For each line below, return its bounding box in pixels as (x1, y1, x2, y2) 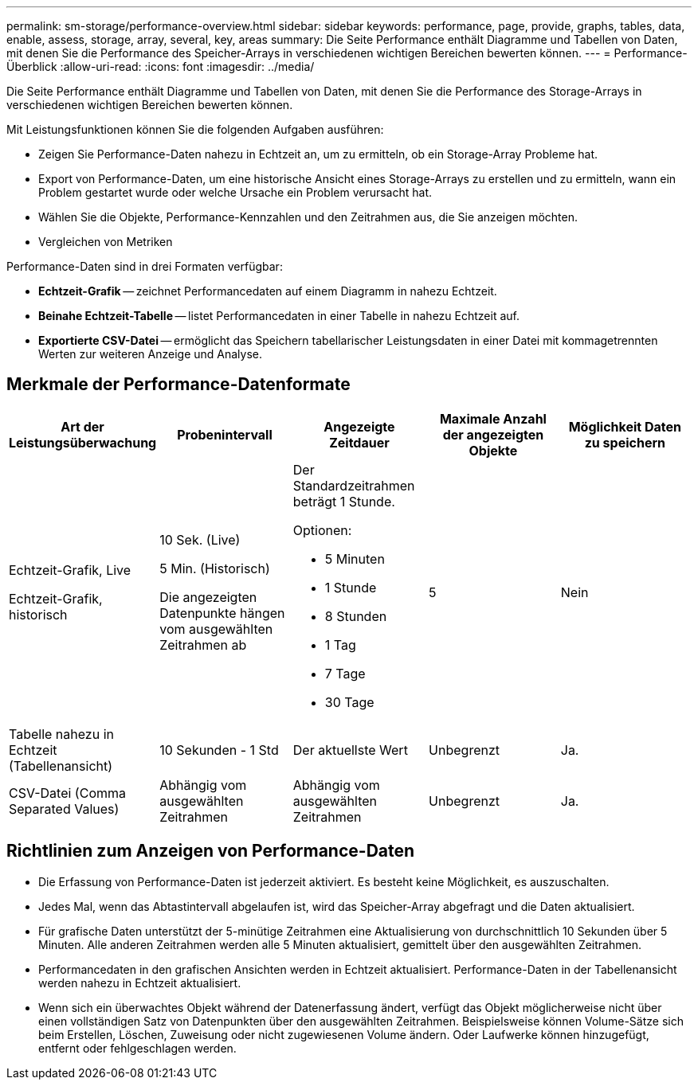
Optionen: (292, 522, 352, 538)
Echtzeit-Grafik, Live (9, 561, 131, 578)
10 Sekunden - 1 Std (159, 741, 279, 758)
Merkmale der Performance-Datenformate (6, 374, 351, 395)
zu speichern (584, 434, 666, 451)
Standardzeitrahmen (292, 477, 415, 494)
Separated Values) (9, 800, 120, 817)
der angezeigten (442, 426, 544, 443)
